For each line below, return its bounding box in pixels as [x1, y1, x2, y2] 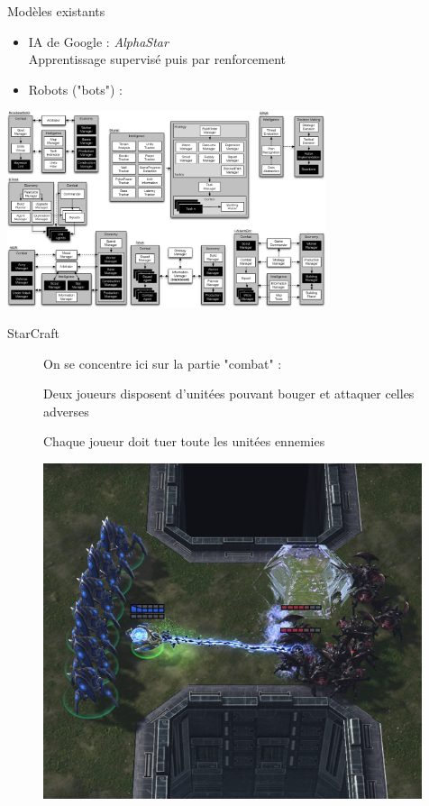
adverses [43, 401, 89, 420]
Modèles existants [7, 2, 105, 20]
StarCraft [7, 324, 60, 343]
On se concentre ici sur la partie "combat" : [43, 353, 282, 372]
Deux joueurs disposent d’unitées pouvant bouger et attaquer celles [43, 384, 415, 403]
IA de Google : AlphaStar [28, 32, 169, 50]
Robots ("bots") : [28, 79, 123, 98]
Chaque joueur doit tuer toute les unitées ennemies [43, 432, 325, 451]
